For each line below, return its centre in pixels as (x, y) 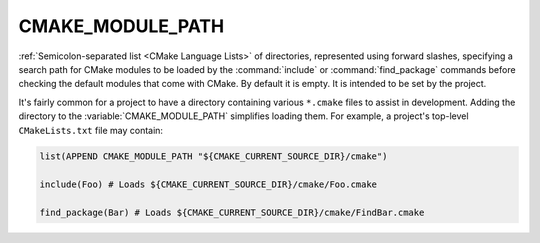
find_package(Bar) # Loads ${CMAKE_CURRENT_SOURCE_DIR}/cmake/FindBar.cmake (232, 213)
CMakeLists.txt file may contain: (91, 130)
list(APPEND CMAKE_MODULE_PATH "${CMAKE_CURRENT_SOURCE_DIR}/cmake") (213, 156)
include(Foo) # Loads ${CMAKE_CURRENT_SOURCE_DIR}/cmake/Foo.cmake (208, 184)
